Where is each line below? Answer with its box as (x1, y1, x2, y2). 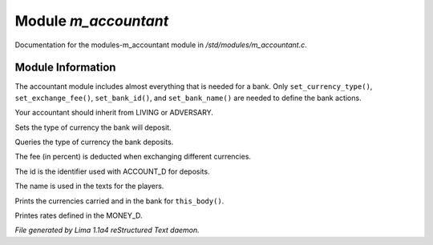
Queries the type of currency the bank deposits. (14, 137, 174, 147)
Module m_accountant (14, 12, 169, 30)
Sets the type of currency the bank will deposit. (14, 122, 172, 132)
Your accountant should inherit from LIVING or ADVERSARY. (14, 108, 214, 118)
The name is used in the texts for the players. (14, 181, 164, 191)
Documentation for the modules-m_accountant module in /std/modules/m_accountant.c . (14, 40, 308, 50)
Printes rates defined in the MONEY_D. (14, 211, 144, 220)
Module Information (14, 61, 116, 74)
